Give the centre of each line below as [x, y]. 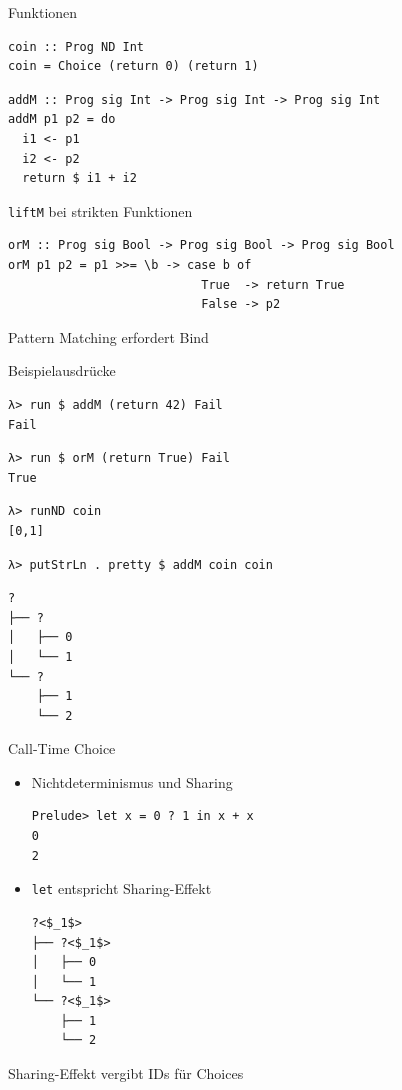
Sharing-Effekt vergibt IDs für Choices [126, 1073]
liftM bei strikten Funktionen [100, 210]
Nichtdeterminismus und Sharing [132, 781]
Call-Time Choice [62, 748]
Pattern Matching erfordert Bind [108, 336]
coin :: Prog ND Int [76, 46]
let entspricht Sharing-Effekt [121, 888]
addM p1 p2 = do [62, 119]
